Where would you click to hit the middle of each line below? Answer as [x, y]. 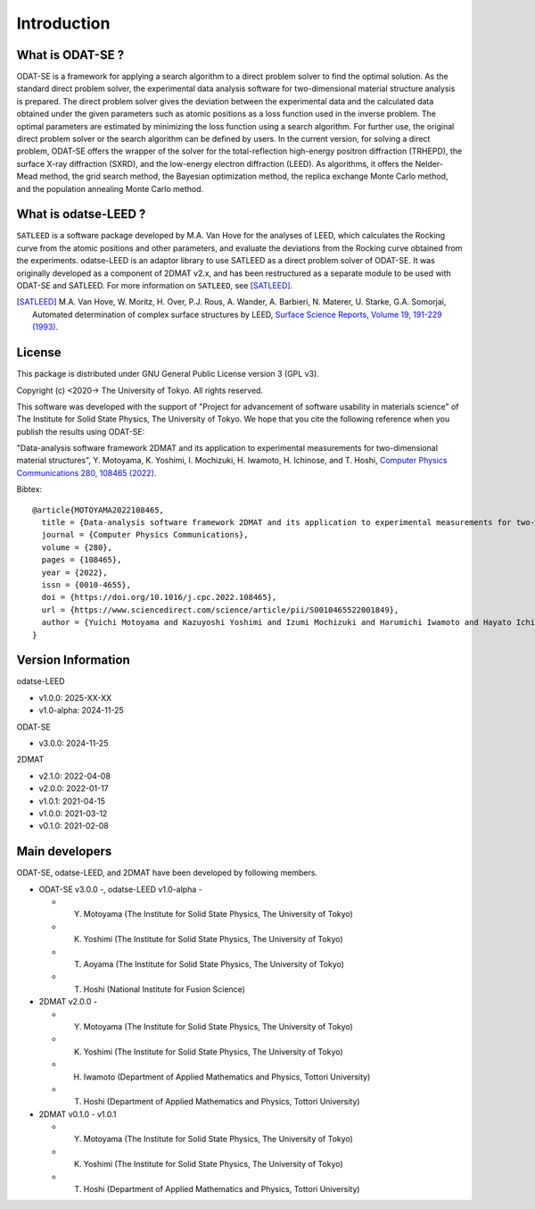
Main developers [64, 851]
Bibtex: [29, 489]
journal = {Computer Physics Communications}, [145, 535]
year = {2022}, [74, 572]
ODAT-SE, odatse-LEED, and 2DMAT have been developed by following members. [167, 873]
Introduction [63, 23]
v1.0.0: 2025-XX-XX [75, 697]
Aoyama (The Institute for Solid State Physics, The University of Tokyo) [214, 964]
